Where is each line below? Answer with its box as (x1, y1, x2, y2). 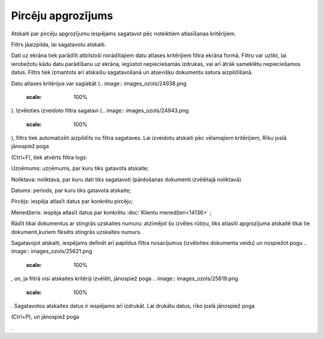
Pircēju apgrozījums (11, 9, 113, 22)
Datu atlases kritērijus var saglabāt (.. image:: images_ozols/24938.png (11, 80, 187, 87)
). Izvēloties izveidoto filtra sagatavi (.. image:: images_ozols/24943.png (11, 107, 189, 114)
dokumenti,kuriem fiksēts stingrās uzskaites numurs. (11, 228, 142, 235)
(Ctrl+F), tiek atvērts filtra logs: (11, 154, 88, 161)
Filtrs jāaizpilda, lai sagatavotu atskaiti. (11, 41, 106, 48)
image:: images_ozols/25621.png (11, 248, 92, 255)
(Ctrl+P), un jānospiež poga (11, 313, 79, 320)
